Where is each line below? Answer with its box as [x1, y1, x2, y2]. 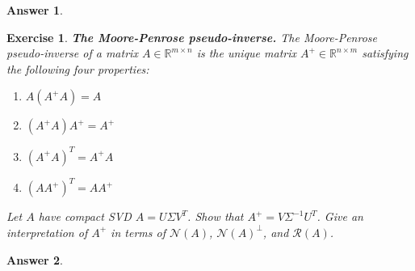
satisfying [362, 44, 409, 61]
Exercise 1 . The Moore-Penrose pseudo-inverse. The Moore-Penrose [6, 28, 377, 45]
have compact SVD [38, 208, 132, 225]
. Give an [316, 208, 363, 225]
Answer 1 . [6, 2, 63, 18]
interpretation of [6, 223, 88, 240]
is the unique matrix [196, 44, 297, 61]
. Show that [187, 208, 244, 225]
